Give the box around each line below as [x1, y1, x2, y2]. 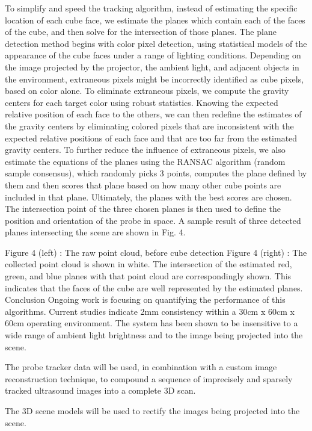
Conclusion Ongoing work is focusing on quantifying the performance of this [5, 293, 286, 306]
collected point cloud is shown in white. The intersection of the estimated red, [5, 258, 292, 270]
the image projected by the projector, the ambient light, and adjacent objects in [5, 60, 299, 73]
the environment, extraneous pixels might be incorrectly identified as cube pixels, [5, 72, 304, 85]
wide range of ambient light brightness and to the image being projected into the [5, 329, 303, 341]
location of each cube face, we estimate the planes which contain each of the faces [5, 13, 305, 26]
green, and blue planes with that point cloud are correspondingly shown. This [5, 270, 292, 282]
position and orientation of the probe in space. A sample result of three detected [5, 214, 301, 226]
